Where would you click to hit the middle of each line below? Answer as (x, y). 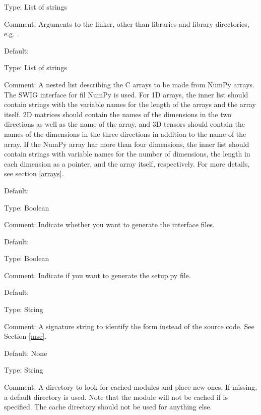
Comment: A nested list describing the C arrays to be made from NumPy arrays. (129, 84)
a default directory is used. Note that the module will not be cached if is (116, 397)
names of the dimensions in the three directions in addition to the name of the (125, 134)
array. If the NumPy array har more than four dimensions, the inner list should (127, 144)
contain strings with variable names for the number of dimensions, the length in (127, 154)
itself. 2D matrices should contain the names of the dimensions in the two (118, 114)
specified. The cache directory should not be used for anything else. (108, 407)
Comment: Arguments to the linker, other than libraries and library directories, (127, 23)
